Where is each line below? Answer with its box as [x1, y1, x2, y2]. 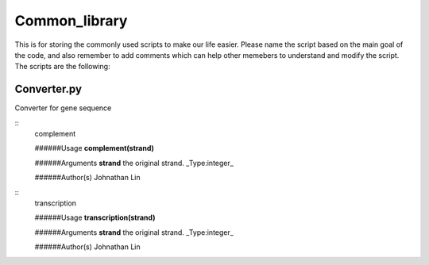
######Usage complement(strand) [34, 144, 155, 153]
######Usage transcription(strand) [34, 213, 156, 222]
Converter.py [14, 83, 83, 96]
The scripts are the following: [14, 62, 110, 71]
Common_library [14, 12, 128, 29]
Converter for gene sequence [14, 103, 112, 113]
